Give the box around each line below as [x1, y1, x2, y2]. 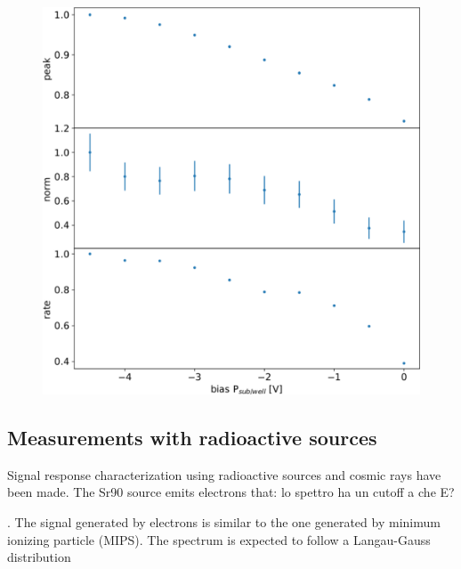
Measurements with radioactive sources [7, 424, 377, 451]
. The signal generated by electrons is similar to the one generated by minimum [7, 513, 441, 532]
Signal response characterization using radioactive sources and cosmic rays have [7, 465, 441, 484]
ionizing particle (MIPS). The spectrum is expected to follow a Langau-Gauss [7, 530, 431, 549]
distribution [7, 548, 71, 566]
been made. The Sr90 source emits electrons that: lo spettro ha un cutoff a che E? [7, 483, 455, 501]
